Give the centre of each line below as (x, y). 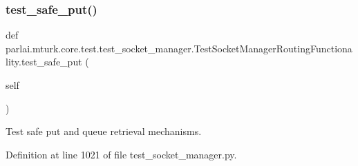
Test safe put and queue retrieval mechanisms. (104, 131)
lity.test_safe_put (44, 62)
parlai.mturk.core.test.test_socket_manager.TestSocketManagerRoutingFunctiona (179, 48)
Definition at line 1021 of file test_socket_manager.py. (121, 154)
